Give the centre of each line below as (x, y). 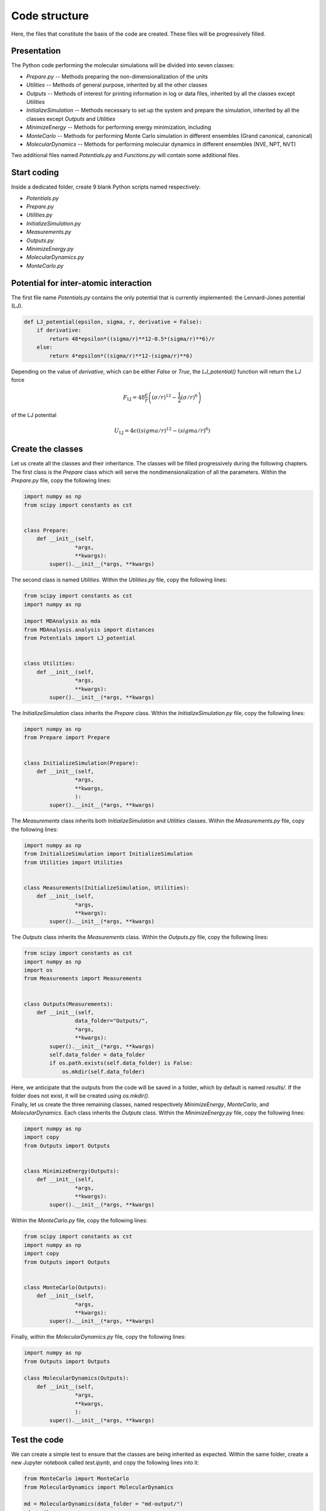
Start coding (35, 173)
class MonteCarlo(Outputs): (65, 1287)
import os (38, 970)
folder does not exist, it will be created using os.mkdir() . (81, 1096)
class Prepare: (46, 530)
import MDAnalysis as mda (62, 621)
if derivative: (59, 330)
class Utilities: (50, 664)
